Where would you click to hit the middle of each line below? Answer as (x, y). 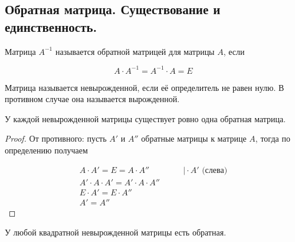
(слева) (215, 170)
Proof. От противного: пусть (56, 138)
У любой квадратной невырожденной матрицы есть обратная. (116, 232)
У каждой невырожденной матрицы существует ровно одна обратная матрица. (145, 118)
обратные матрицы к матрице (194, 138)
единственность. (51, 26)
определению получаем (46, 150)
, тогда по (273, 138)
